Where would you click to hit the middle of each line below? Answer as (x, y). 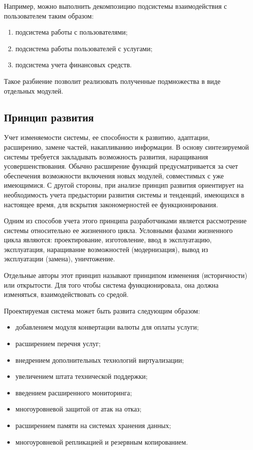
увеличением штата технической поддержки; (81, 376)
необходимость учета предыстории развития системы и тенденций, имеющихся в (124, 194)
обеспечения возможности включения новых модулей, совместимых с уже (114, 175)
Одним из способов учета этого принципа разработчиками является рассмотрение (125, 221)
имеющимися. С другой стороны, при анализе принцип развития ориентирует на (124, 185)
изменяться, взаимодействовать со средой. (66, 294)
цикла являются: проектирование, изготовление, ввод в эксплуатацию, (108, 240)
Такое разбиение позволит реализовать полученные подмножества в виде (112, 81)
